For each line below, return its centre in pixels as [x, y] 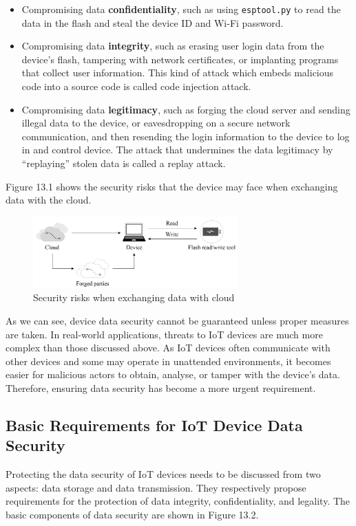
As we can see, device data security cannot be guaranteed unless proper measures [177, 321]
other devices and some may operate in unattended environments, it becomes [168, 361]
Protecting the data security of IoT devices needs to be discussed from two [163, 474]
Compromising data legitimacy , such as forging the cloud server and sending [186, 109]
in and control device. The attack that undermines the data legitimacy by [177, 150]
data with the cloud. [49, 200]
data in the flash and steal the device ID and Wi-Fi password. [153, 22]
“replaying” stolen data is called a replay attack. [124, 163]
